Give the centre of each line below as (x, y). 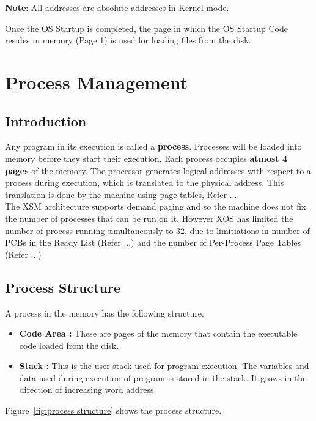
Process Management (97, 82)
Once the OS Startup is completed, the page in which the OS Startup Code (146, 28)
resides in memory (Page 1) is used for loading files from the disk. (128, 40)
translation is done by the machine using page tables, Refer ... (121, 194)
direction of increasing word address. (88, 390)
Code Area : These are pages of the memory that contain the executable (158, 333)
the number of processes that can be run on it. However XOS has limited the (149, 218)
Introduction (46, 121)
